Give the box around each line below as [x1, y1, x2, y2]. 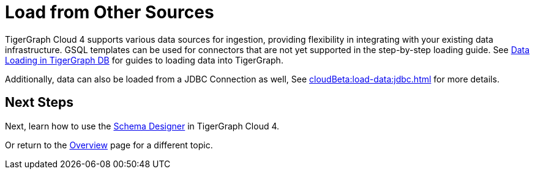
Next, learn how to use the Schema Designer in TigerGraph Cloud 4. [5, 120, 280, 131]
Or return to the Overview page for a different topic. [5, 139, 213, 150]
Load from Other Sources [5, 2, 214, 23]
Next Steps [5, 95, 73, 111]
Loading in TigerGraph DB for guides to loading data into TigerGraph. [5, 54, 283, 65]
